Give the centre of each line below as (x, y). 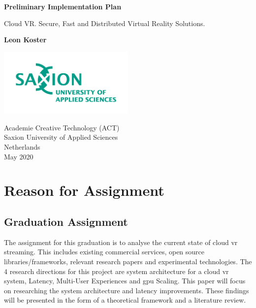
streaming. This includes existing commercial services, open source (104, 252)
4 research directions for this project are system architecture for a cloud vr (116, 271)
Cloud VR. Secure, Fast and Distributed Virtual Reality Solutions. (105, 23)
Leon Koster (25, 40)
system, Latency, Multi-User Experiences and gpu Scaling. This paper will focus (125, 281)
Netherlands (22, 147)
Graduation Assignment (66, 221)
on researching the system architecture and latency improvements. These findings (127, 290)
